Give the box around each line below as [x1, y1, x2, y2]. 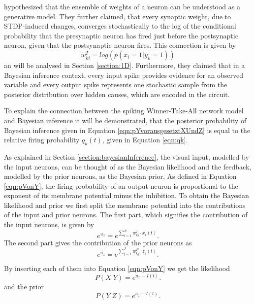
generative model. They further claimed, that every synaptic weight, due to [4, 11, 231, 21]
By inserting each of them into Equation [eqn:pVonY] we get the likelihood [4, 263, 230, 273]
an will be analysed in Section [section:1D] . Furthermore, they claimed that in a [4, 60, 245, 70]
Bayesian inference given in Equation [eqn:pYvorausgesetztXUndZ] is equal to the [4, 125, 251, 135]
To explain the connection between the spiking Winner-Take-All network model [4, 105, 244, 116]
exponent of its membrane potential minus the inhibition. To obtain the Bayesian [4, 190, 249, 201]
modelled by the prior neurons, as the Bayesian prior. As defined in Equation [4, 171, 237, 181]
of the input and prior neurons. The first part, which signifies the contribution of [4, 209, 248, 220]
